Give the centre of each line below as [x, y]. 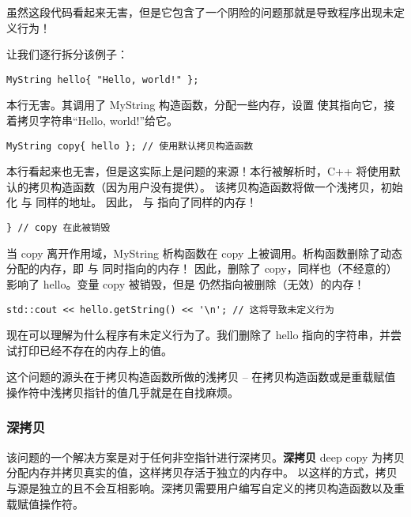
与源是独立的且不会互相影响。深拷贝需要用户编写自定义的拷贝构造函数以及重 [205, 487]
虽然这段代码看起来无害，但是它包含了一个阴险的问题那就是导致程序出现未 [200, 12]
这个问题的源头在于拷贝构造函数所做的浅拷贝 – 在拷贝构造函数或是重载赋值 [201, 377]
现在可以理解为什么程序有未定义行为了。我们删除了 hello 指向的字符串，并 [199, 335]
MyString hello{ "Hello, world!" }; [103, 79]
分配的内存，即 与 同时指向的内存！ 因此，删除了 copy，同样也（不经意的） [202, 268]
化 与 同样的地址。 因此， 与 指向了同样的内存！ [132, 202]
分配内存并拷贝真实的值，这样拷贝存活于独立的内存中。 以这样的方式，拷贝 [202, 472]
